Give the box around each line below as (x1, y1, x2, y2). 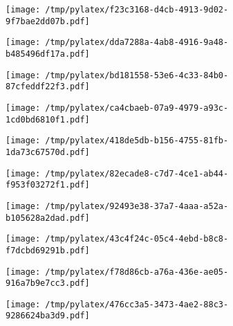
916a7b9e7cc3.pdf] (6, 278, 90, 289)
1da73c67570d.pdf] (6, 147, 90, 157)
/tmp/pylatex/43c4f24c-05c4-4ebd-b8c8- (45, 234, 229, 244)
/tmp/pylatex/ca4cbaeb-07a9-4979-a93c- (45, 102, 229, 113)
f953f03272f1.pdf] (6, 180, 90, 190)
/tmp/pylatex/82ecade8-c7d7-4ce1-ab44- (45, 168, 229, 179)
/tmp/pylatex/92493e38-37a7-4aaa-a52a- (45, 201, 229, 211)
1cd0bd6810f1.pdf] (6, 114, 90, 125)
